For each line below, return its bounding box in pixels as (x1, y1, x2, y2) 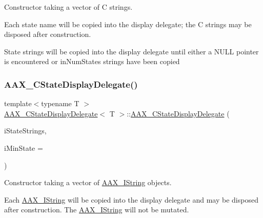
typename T (41, 98, 79, 109)
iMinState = (4, 142, 43, 153)
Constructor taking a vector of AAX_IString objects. (4, 177, 172, 188)
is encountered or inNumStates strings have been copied (4, 56, 180, 67)
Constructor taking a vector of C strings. (4, 2, 133, 12)
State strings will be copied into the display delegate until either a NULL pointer (4, 46, 259, 56)
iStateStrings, (4, 125, 47, 136)
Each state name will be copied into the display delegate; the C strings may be (4, 18, 252, 29)
